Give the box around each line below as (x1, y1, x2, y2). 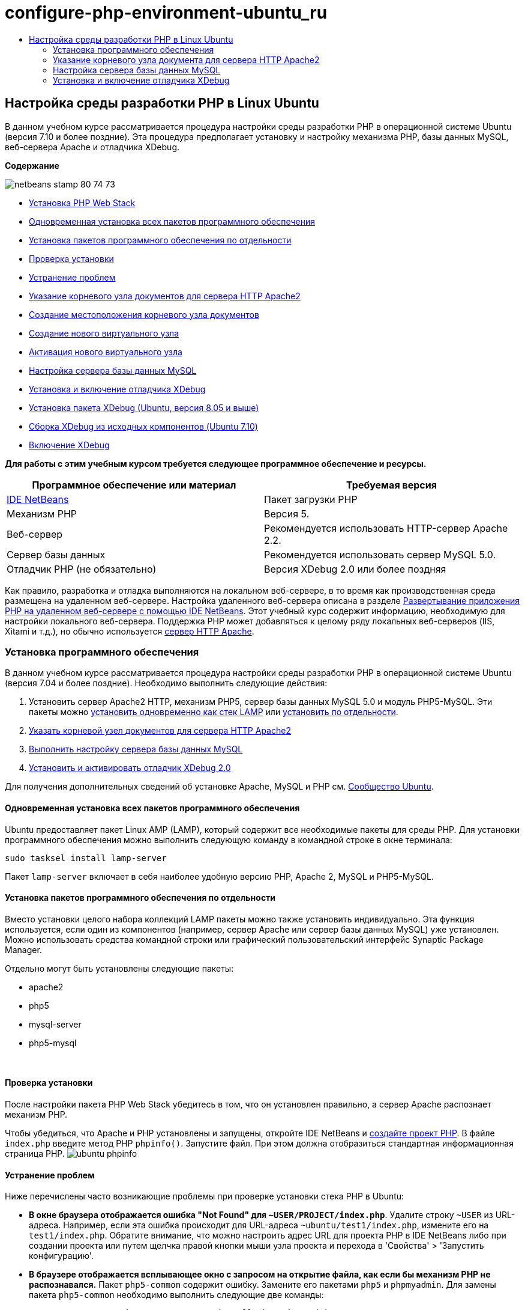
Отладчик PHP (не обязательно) (7, 562, 157, 575)
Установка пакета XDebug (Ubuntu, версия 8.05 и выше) (29, 402, 259, 413)
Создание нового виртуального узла (29, 327, 179, 338)
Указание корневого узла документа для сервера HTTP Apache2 (53, 54, 320, 65)
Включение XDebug (29, 439, 110, 450)
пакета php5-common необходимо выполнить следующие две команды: (29, 1290, 324, 1300)
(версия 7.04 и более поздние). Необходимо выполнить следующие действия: (5, 678, 328, 689)
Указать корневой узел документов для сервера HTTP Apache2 (29, 725, 291, 736)
